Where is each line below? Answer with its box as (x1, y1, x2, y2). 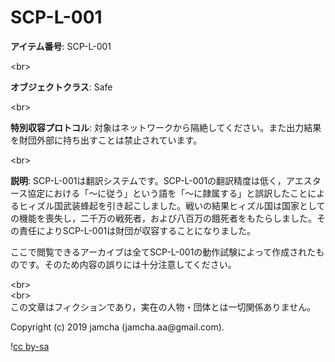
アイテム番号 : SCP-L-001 (10, 40, 112, 52)
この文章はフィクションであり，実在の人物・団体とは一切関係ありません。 (10, 301, 317, 313)
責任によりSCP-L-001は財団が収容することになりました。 (18, 224, 257, 236)
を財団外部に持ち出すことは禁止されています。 (10, 134, 203, 146)
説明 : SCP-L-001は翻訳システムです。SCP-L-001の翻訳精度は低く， (10, 174, 287, 186)
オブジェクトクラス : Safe (10, 81, 113, 93)
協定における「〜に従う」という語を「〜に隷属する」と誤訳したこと (27, 187, 308, 199)
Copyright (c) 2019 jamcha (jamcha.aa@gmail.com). (10, 321, 225, 333)
